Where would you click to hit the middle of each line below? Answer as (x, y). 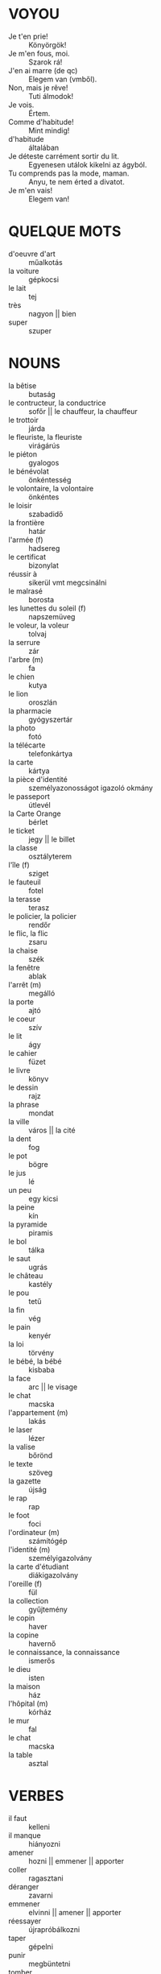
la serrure (24, 642)
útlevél (39, 805)
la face (20, 1378)
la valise (22, 1446)
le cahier (23, 1053)
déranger (24, 1886)
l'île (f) (19, 865)
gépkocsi (43, 279)
